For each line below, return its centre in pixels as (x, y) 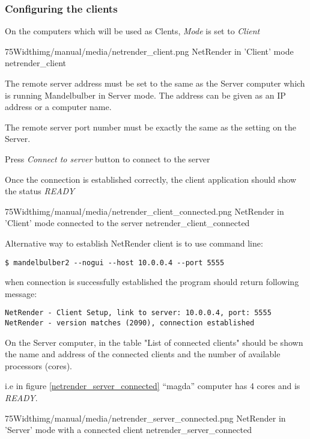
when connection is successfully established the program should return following (152, 282)
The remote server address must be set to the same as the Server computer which (155, 83)
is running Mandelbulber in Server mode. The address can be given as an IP (145, 95)
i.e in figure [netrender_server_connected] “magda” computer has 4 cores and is (153, 386)
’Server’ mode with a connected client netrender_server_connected (128, 430)
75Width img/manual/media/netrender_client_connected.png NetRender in (144, 211)
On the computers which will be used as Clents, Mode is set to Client (132, 31)
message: (21, 293)
